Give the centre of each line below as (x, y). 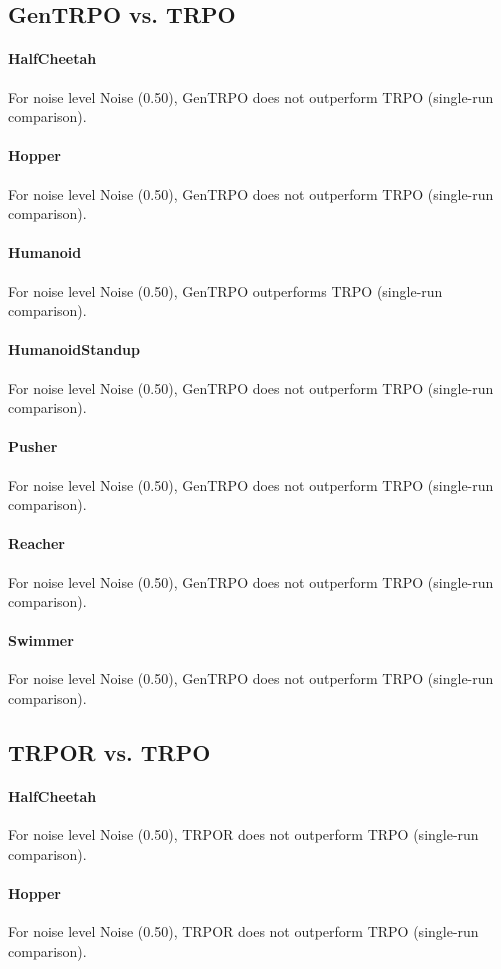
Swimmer (41, 640)
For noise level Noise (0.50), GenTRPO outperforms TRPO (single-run (225, 290)
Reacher (36, 543)
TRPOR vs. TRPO (109, 752)
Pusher (33, 446)
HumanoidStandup (74, 349)
